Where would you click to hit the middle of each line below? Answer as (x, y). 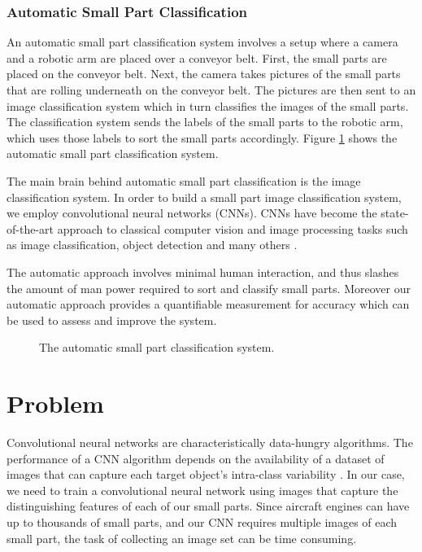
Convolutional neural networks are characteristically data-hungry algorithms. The (210, 442)
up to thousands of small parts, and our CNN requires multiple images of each (202, 522)
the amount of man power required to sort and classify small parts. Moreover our (209, 288)
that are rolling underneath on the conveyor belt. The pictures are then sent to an (211, 90)
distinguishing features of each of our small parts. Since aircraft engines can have (208, 506)
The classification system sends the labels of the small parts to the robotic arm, (205, 122)
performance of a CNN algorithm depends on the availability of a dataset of (196, 458)
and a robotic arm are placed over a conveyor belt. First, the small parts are (197, 57)
